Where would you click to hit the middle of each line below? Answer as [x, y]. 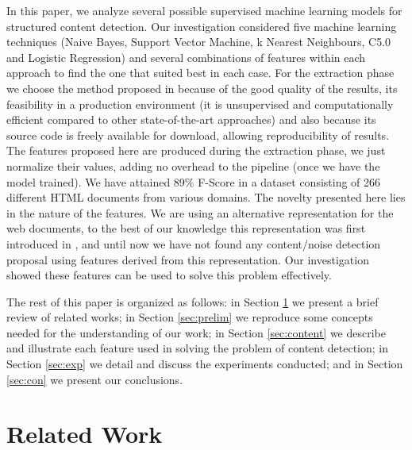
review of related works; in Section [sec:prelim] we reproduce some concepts [190, 317]
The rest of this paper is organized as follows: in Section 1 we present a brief [193, 301]
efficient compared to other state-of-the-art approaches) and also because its [191, 119]
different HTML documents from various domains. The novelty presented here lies [206, 197]
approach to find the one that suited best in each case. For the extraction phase [200, 73]
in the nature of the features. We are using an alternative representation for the [200, 212]
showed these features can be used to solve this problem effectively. [169, 275]
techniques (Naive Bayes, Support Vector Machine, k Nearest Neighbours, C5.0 [199, 42]
